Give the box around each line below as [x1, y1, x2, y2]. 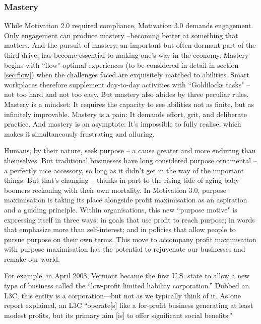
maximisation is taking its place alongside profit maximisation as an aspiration [4, 194, 247, 205]
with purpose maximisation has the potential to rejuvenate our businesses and [4, 244, 245, 254]
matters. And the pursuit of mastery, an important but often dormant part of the [4, 40, 256, 50]
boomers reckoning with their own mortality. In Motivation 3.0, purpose [4, 184, 226, 195]
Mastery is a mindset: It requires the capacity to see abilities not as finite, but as [4, 98, 254, 109]
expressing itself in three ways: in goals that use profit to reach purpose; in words [4, 214, 255, 225]
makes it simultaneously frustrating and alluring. [4, 128, 155, 139]
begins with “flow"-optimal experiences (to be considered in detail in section [4, 59, 239, 70]
